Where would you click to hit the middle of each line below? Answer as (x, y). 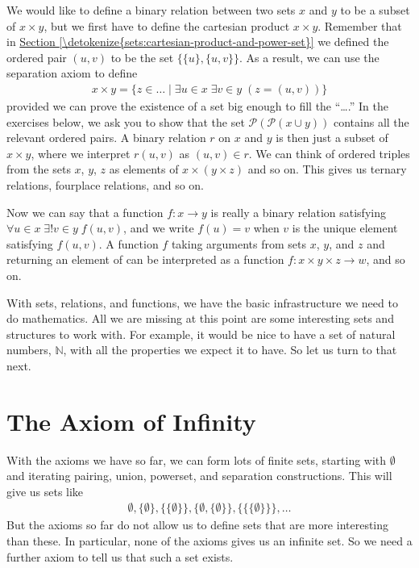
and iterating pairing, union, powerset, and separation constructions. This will (199, 476)
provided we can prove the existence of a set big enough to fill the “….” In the (197, 106)
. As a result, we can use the (309, 57)
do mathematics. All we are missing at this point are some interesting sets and (200, 318)
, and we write (159, 228)
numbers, (29, 350)
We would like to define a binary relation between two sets (151, 10)
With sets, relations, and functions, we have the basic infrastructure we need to (202, 302)
